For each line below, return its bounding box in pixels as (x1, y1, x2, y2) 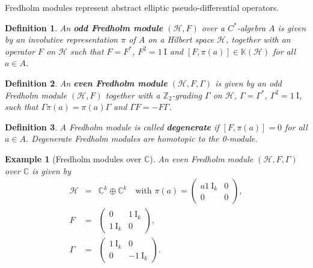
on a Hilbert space (148, 33, 214, 46)
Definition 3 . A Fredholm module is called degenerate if (5, 120, 219, 133)
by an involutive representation (5, 33, 118, 46)
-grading (172, 88, 202, 101)
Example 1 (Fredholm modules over (5, 152, 142, 165)
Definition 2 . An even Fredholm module (5, 76, 168, 89)
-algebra (237, 21, 266, 34)
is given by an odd (215, 76, 282, 89)
